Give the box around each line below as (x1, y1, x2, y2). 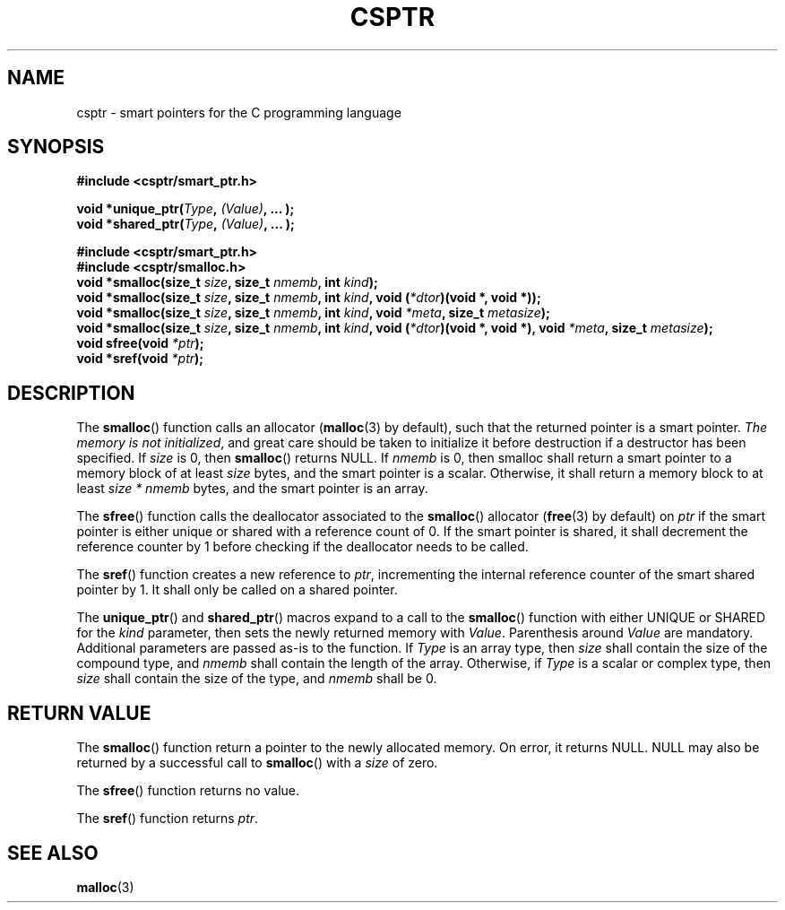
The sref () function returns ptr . (76, 810, 259, 827)
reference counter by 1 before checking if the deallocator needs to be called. (76, 539, 529, 555)
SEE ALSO (7, 841, 99, 864)
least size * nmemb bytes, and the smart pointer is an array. (76, 481, 428, 497)
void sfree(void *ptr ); (76, 335, 204, 351)
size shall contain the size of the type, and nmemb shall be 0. (76, 671, 437, 687)
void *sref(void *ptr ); (76, 351, 204, 367)
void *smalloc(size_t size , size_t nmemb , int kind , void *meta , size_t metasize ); (76, 305, 550, 321)
